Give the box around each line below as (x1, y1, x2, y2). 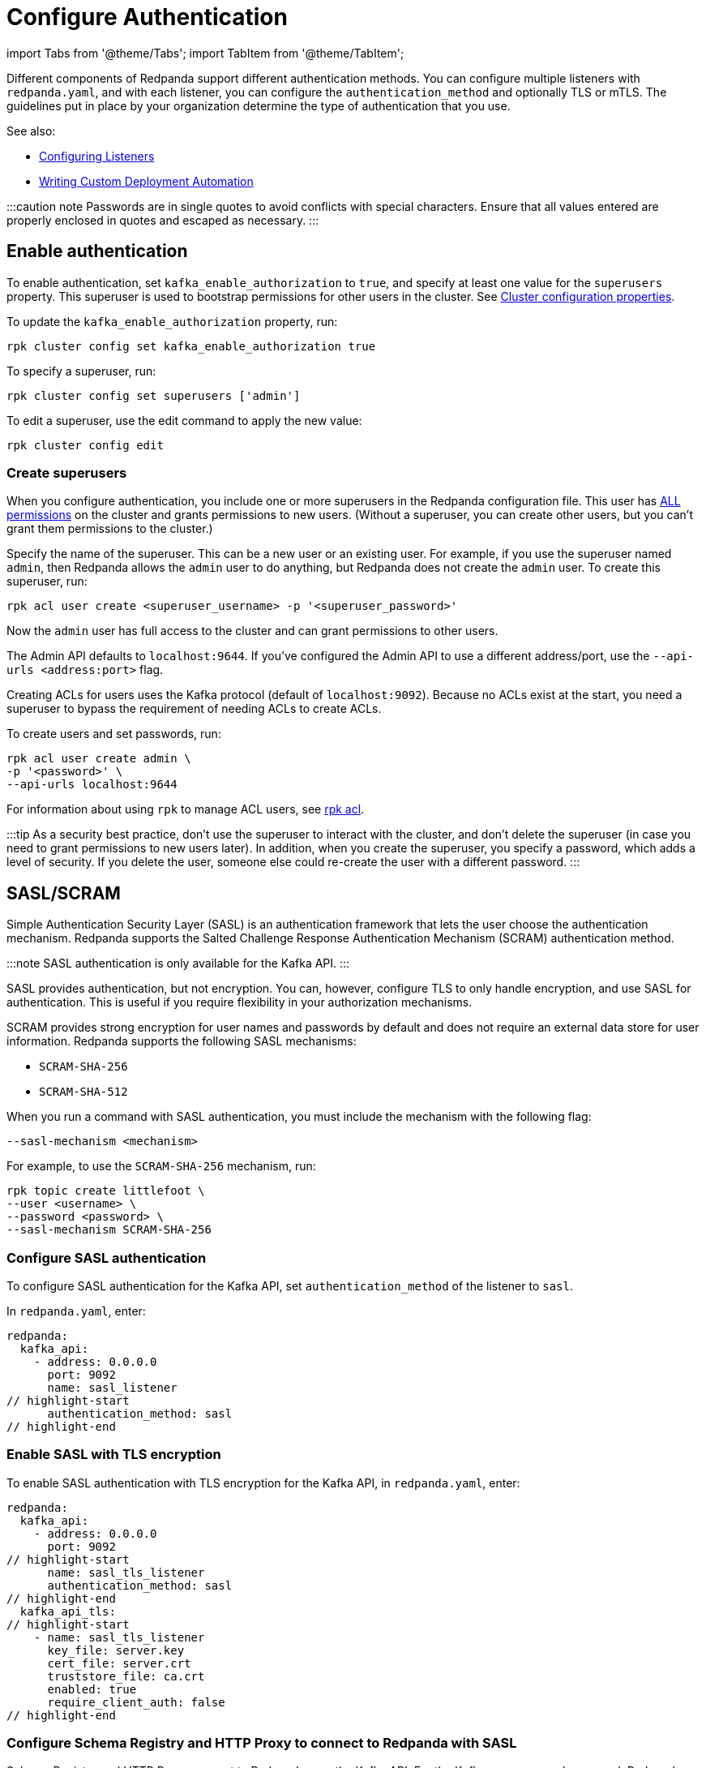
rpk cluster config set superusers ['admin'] (6, 388, 301, 402)
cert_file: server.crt (47, 1656, 191, 1670)
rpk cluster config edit (6, 438, 164, 452)
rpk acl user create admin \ (6, 752, 191, 766)
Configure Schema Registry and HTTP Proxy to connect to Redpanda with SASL (6, 1735, 517, 1752)
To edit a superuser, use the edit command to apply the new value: (6, 413, 362, 427)
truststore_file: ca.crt (47, 1669, 205, 1683)
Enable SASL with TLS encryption (6, 1446, 221, 1463)
